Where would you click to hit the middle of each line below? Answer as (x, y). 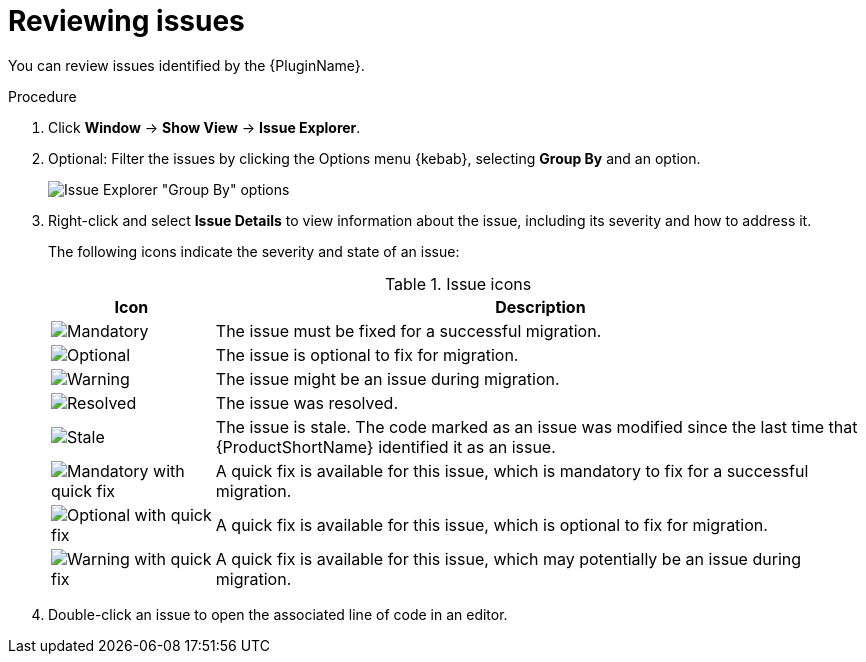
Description (540, 306)
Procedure (42, 96)
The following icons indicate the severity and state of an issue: (254, 251)
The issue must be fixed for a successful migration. (408, 330)
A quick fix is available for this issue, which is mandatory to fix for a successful (512, 470)
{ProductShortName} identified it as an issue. (385, 446)
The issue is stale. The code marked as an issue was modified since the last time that (536, 426)
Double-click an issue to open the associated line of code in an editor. (278, 614)
